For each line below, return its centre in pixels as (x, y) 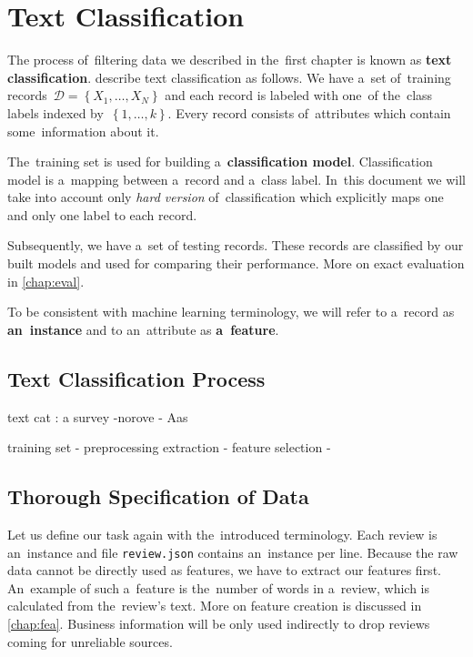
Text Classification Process (136, 378)
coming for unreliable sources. (90, 641)
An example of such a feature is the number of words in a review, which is (219, 587)
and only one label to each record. (102, 214)
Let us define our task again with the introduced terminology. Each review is (222, 535)
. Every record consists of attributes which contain (309, 112)
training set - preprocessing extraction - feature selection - (169, 447)
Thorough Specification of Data (158, 496)
